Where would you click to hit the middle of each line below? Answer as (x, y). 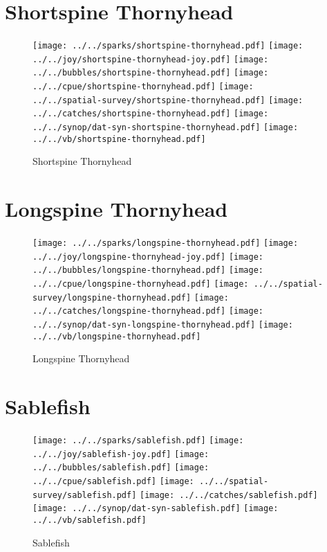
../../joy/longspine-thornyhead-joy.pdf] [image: (148, 257)
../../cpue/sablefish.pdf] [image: (113, 482)
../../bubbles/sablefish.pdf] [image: (121, 468)
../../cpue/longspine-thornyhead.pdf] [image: (141, 284)
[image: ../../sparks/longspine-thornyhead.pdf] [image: (166, 243)
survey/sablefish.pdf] (85, 495)
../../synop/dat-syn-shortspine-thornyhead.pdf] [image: (166, 128)
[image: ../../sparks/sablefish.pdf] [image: (138, 441)
